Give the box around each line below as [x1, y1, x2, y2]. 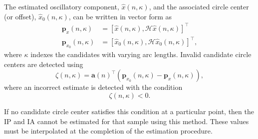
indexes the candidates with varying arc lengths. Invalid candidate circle [30, 49, 252, 60]
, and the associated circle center [149, 1, 249, 11]
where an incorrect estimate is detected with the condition [4, 82, 183, 92]
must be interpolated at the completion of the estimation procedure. [4, 126, 213, 136]
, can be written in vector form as [68, 11, 172, 21]
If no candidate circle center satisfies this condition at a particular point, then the [4, 106, 254, 117]
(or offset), [4, 11, 36, 21]
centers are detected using [4, 59, 83, 69]
